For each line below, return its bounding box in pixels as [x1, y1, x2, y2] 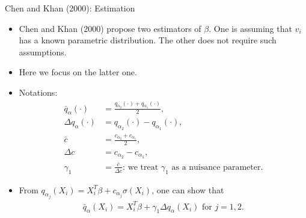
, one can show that [151, 183, 224, 196]
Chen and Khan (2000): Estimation [5, 2, 135, 14]
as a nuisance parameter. [171, 163, 263, 172]
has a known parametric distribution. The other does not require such [19, 34, 277, 46]
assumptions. [19, 45, 67, 58]
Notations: [19, 86, 58, 98]
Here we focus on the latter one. [19, 66, 137, 78]
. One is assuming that [209, 22, 292, 34]
